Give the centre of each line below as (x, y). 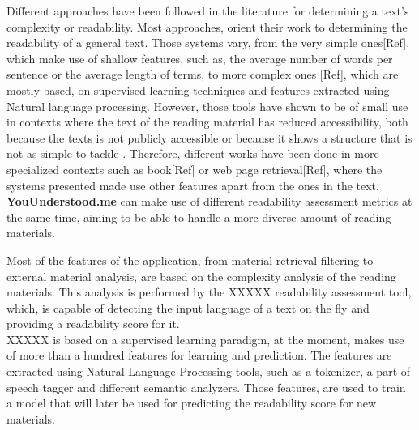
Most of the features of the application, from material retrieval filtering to (190, 260)
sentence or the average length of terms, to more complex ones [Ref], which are (203, 74)
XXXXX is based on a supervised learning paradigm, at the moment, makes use (205, 339)
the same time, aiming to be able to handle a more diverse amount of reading (199, 217)
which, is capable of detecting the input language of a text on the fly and (188, 307)
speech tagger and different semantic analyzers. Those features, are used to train (206, 387)
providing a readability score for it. (93, 324)
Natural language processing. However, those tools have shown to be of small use (207, 106)
